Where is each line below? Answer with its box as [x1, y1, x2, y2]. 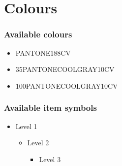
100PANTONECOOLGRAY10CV [15, 80, 118, 91]
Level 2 [27, 137, 49, 148]
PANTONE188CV [15, 47, 71, 58]
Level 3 [39, 154, 61, 164]
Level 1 [15, 121, 37, 131]
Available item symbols [4, 101, 97, 114]
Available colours [4, 28, 72, 40]
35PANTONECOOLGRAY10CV [15, 64, 115, 74]
